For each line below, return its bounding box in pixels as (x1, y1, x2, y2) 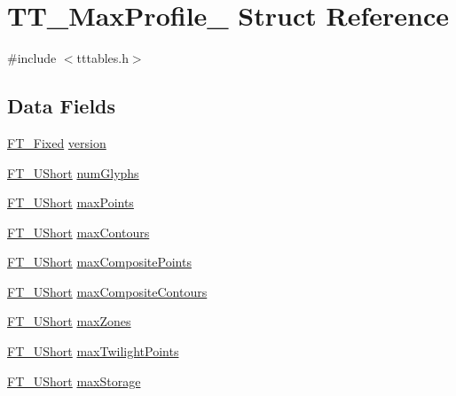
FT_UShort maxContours (7, 222, 150, 241)
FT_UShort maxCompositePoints (7, 252, 192, 271)
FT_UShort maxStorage (7, 371, 141, 390)
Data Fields (7, 92, 116, 120)
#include (7, 49, 57, 67)
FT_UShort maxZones (7, 312, 131, 330)
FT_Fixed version (7, 133, 106, 151)
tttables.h (76, 49, 129, 67)
